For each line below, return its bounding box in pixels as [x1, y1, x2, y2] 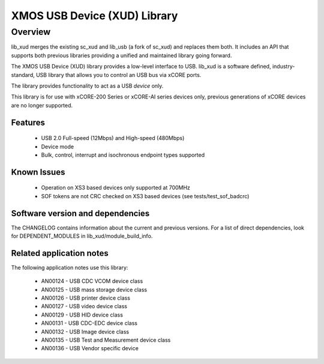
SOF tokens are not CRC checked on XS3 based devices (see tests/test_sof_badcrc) [41, 192, 250, 199]
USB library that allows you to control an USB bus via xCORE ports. [36, 71, 202, 78]
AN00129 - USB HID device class [41, 311, 123, 318]
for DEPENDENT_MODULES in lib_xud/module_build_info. [11, 232, 153, 240]
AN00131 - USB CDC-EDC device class [41, 320, 138, 327]
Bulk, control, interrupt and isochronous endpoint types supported [41, 151, 205, 159]
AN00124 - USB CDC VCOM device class [41, 278, 143, 285]
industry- [272, 63, 295, 70]
